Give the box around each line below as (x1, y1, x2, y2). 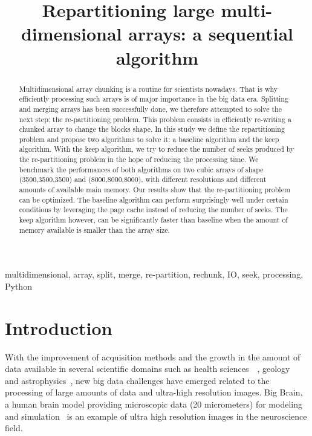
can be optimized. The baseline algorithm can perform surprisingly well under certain (19, 194, 288, 204)
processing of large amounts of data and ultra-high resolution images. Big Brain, (5, 386, 303, 399)
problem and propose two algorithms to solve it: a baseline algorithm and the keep (19, 134, 279, 144)
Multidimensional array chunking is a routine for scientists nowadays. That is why (19, 83, 278, 94)
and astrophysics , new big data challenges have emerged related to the (5, 374, 270, 386)
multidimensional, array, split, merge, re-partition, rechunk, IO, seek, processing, (5, 268, 304, 281)
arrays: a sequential (128, 21, 294, 46)
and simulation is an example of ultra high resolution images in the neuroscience (5, 409, 307, 422)
